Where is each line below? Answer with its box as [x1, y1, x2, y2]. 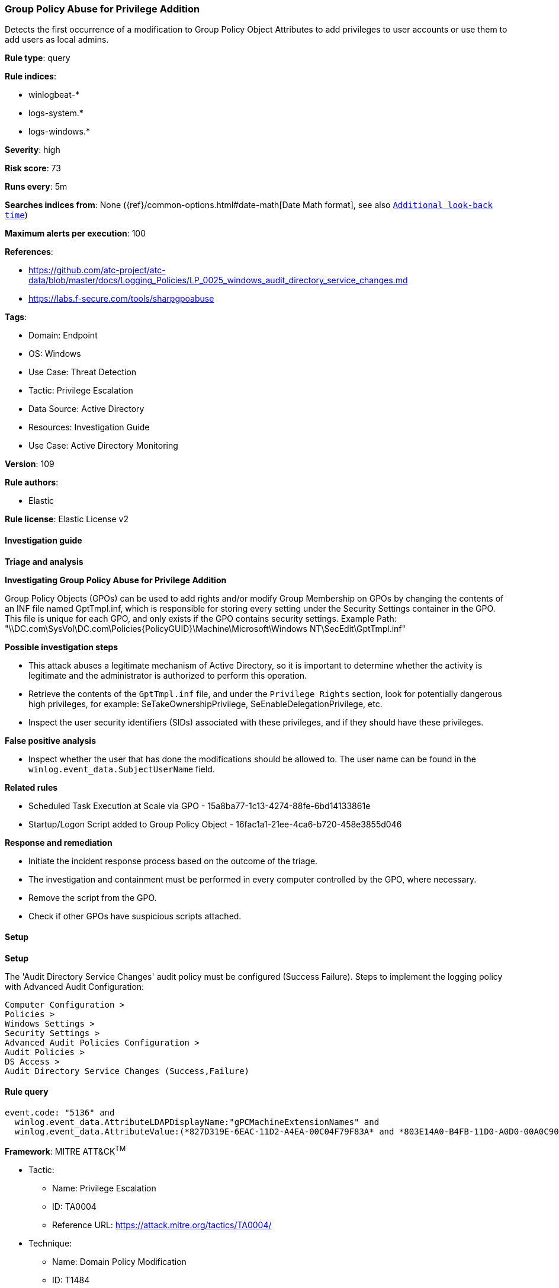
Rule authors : [5, 477, 59, 488]
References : [5, 247, 53, 257]
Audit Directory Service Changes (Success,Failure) [5, 1066, 250, 1076]
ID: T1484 [52, 1274, 90, 1285]
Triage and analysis [5, 556, 83, 567]
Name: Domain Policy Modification [52, 1256, 187, 1267]
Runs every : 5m [5, 181, 68, 192]
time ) [5, 210, 28, 220]
